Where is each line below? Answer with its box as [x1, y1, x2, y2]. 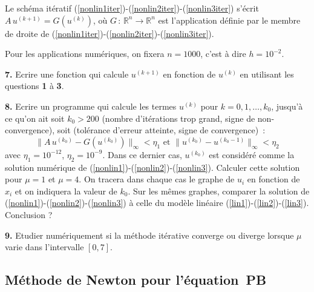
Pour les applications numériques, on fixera [5, 47, 165, 60]
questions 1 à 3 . [5, 79, 64, 92]
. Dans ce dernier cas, [102, 148, 182, 161]
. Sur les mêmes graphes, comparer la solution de [128, 184, 310, 197]
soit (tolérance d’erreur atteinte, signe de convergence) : [57, 124, 266, 136]
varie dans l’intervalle [5, 241, 84, 253]
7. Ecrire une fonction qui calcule [5, 67, 129, 80]
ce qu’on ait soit [5, 111, 65, 124]
